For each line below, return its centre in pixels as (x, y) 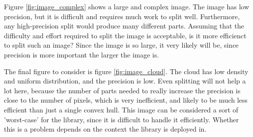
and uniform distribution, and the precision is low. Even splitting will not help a (125, 81)
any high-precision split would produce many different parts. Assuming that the (124, 26)
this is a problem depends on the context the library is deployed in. (105, 129)
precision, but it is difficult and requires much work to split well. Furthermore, (122, 16)
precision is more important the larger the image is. (82, 54)
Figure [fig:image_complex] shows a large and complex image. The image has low (127, 6)
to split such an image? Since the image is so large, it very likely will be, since (121, 45)
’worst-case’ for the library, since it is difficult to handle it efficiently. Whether (122, 119)
